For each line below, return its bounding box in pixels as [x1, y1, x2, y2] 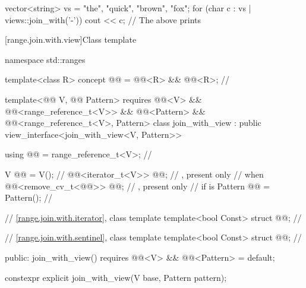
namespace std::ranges [5, 53, 86, 65]
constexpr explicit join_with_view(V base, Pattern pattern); [5, 271, 227, 283]
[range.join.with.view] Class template [5, 33, 137, 46]
